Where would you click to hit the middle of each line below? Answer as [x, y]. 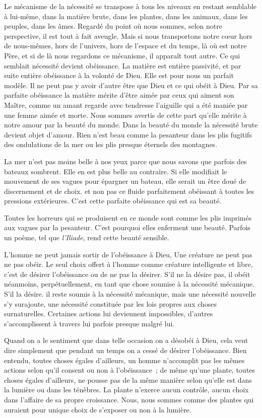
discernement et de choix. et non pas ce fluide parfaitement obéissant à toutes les [129, 191]
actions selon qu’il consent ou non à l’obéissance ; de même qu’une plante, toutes [129, 370]
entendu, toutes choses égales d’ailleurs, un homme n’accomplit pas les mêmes [124, 360]
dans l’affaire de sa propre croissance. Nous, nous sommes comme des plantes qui [129, 399]
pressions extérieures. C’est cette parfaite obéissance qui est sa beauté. [113, 201]
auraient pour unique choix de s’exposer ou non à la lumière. [98, 409]
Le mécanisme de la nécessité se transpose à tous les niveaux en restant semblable [130, 6]
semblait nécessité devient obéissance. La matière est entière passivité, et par [123, 65]
